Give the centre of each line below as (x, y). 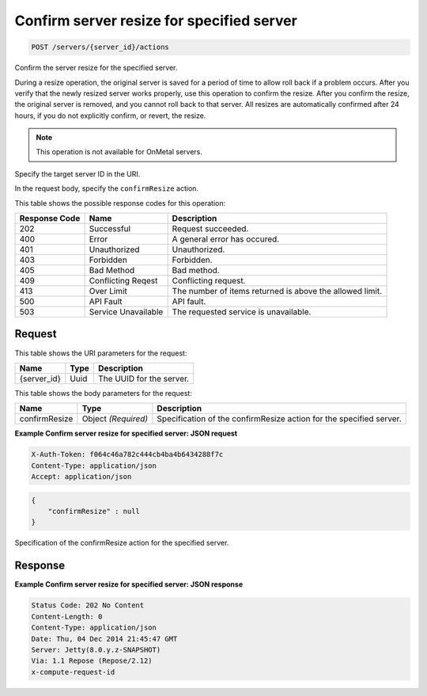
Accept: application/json (81, 477)
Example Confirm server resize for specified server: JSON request (126, 434)
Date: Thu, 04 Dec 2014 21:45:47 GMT (104, 639)
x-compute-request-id (73, 672)
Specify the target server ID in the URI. (77, 173)
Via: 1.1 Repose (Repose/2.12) (92, 661)
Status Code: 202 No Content (88, 605)
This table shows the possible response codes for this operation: (120, 203)
